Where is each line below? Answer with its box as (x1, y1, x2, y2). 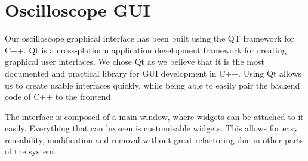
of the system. (5, 145, 56, 157)
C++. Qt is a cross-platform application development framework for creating (5, 43, 287, 56)
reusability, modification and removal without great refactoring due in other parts (5, 133, 304, 146)
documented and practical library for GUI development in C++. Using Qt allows (5, 67, 302, 79)
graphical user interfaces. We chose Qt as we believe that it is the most (5, 55, 264, 68)
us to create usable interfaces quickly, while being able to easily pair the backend (5, 78, 300, 91)
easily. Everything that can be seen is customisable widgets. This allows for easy (5, 122, 298, 134)
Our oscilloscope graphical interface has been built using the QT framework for (5, 32, 295, 45)
